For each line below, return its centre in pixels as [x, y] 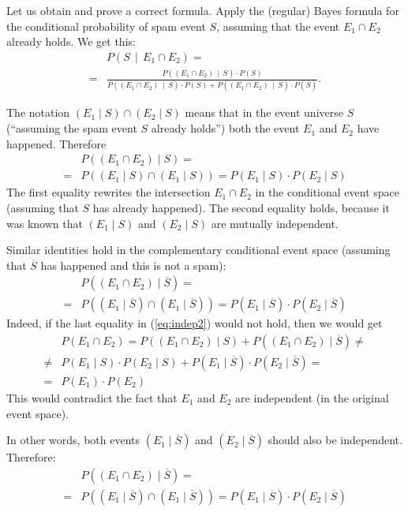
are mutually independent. [275, 223]
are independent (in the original [312, 398]
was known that [45, 223]
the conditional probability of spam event [106, 26]
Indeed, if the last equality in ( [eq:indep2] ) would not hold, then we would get [195, 323]
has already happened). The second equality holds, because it [241, 207]
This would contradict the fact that [92, 398]
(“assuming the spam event [72, 128]
